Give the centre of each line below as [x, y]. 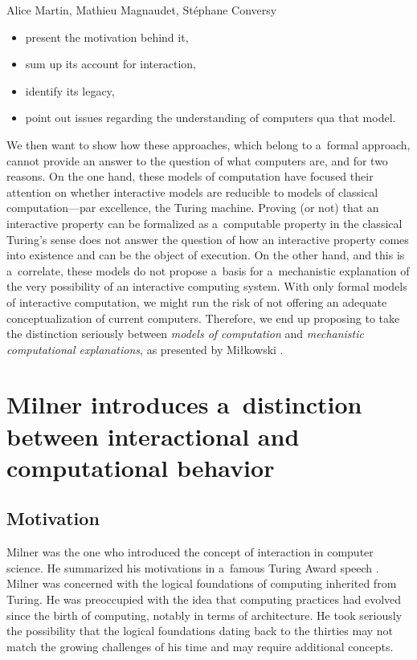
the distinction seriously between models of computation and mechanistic [185, 334]
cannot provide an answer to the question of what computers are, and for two [197, 160]
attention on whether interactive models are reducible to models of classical [192, 191]
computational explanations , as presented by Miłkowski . [145, 349]
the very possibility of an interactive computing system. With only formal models [207, 286]
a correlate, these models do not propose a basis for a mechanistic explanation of [208, 270]
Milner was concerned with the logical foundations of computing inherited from [202, 583]
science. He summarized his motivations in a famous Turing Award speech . [193, 567]
